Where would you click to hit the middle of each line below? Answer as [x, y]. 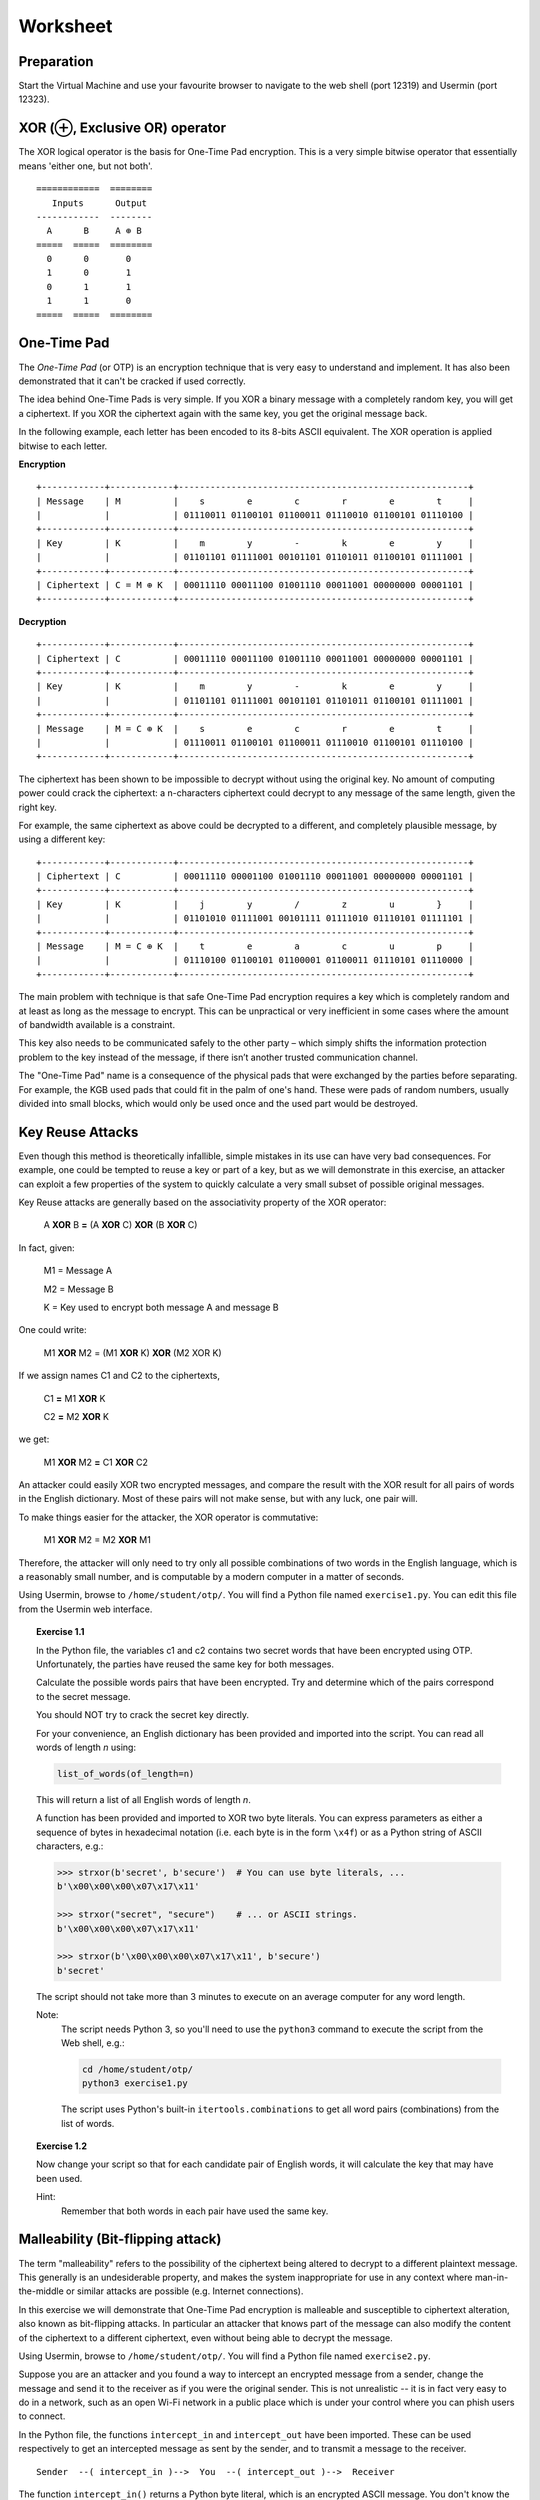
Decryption [42, 621]
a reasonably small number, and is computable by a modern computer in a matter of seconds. [211, 1577]
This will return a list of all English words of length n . [144, 1799]
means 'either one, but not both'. [86, 166]
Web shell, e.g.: [93, 2042]
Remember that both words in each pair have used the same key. [195, 2211]
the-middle [41, 2291]
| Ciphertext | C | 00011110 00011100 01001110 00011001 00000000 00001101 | [255, 658]
